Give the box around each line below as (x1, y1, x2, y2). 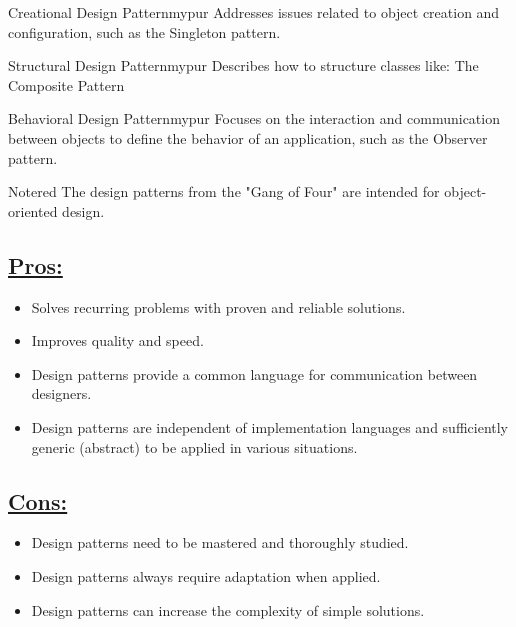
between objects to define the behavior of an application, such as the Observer (8, 127, 488, 148)
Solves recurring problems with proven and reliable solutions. (31, 296, 406, 317)
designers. (31, 383, 92, 404)
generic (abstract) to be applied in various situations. (31, 436, 358, 457)
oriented (8, 200, 58, 221)
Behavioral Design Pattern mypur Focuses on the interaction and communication (8, 108, 500, 129)
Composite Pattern (8, 74, 125, 95)
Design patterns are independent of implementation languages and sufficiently (31, 416, 509, 437)
